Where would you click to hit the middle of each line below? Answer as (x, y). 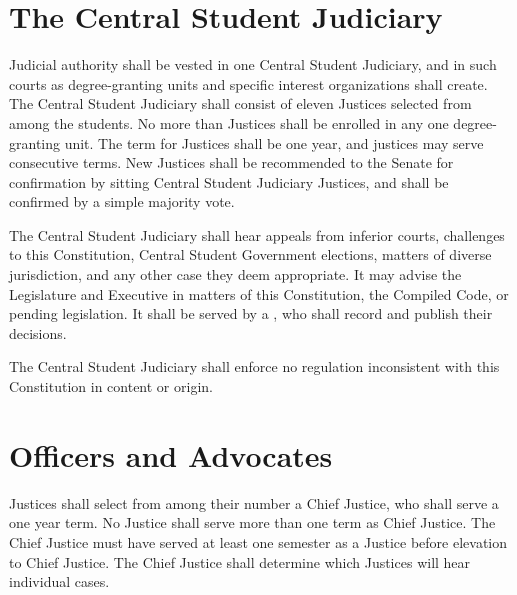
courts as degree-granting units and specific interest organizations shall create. (248, 83)
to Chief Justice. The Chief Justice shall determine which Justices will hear (240, 561)
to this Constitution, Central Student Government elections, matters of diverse (250, 254)
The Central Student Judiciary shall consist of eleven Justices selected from (240, 103)
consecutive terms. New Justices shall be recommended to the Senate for (231, 162)
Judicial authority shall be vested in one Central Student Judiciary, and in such (253, 64)
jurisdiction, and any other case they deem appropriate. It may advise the (235, 274)
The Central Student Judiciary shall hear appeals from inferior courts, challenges (257, 234)
